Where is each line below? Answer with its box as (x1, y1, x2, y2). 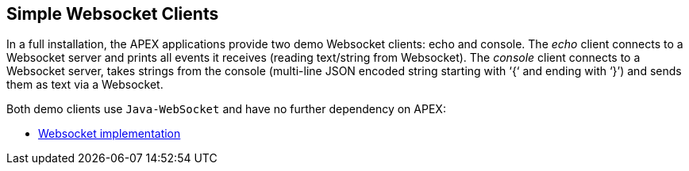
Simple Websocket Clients (6, 4, 219, 24)
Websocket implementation (38, 127, 181, 141)
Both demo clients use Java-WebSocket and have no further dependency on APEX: (6, 102, 446, 116)
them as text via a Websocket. (6, 78, 164, 92)
